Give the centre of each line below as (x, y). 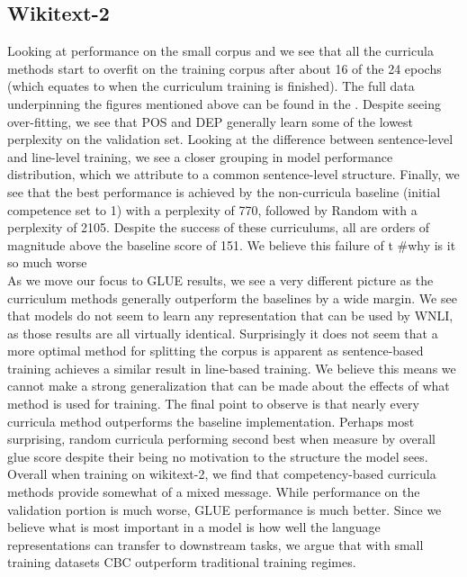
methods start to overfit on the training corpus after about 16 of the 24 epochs (225, 68)
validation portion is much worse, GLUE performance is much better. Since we (225, 509)
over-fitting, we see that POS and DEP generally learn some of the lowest (211, 121)
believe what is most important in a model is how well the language (194, 527)
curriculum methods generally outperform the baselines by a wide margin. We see (232, 298)
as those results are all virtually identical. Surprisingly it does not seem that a (223, 333)
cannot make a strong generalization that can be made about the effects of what (229, 386)
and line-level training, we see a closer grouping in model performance (200, 156)
